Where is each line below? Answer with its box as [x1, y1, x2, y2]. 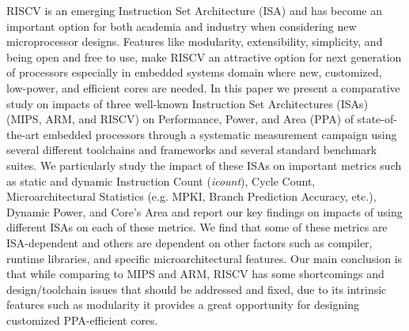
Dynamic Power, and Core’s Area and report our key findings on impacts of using [6, 203, 403, 220]
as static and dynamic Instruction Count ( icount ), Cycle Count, [6, 172, 316, 189]
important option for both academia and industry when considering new [6, 17, 357, 34]
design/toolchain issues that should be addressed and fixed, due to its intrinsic [6, 280, 387, 297]
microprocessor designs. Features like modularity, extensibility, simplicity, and [6, 33, 383, 50]
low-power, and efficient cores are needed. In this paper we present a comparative [6, 79, 400, 96]
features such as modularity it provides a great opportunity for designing [6, 296, 359, 313]
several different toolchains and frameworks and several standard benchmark [6, 141, 377, 158]
